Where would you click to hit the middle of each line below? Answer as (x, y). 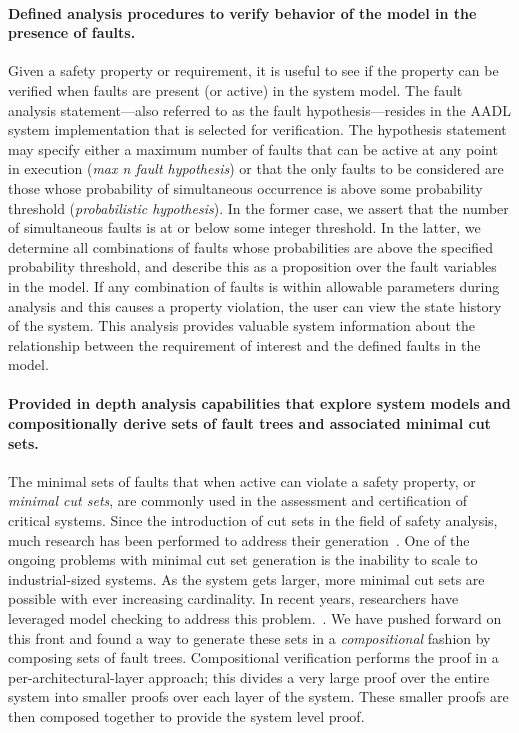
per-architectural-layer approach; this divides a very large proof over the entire (249, 676)
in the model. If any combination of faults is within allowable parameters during (254, 285)
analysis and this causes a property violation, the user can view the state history (255, 305)
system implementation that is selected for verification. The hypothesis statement (257, 129)
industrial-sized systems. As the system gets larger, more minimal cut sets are (246, 578)
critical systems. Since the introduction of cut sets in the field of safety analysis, (253, 520)
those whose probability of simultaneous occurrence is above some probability (245, 187)
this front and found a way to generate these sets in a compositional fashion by (249, 637)
